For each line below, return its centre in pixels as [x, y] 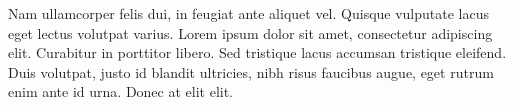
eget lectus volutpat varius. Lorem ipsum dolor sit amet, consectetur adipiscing [250, 32]
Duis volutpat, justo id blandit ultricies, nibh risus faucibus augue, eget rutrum [251, 71]
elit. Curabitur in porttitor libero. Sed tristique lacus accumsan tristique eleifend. [257, 52]
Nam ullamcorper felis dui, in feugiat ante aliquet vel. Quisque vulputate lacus [249, 13]
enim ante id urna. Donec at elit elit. [121, 91]
